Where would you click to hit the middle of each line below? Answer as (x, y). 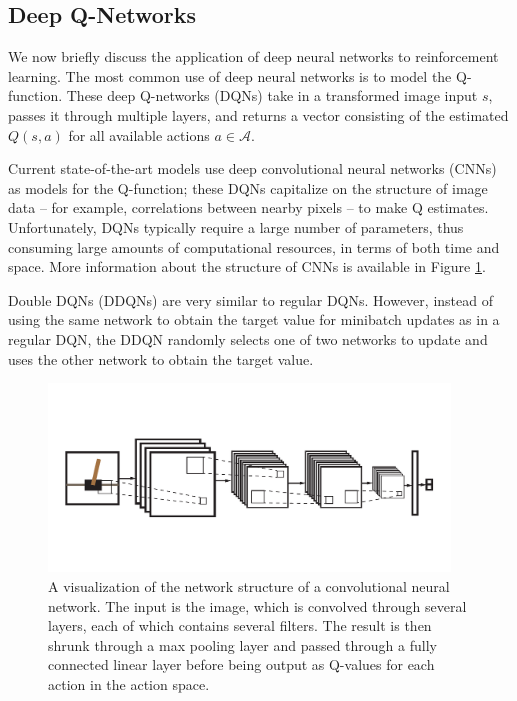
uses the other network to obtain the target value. (161, 358)
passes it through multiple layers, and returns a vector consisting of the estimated (258, 114)
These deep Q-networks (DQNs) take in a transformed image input (272, 95)
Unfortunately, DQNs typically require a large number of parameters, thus (236, 226)
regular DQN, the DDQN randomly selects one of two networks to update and (248, 338)
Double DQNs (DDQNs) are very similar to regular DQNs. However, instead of (250, 299)
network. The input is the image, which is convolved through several (257, 605)
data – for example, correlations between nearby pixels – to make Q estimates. (248, 207)
